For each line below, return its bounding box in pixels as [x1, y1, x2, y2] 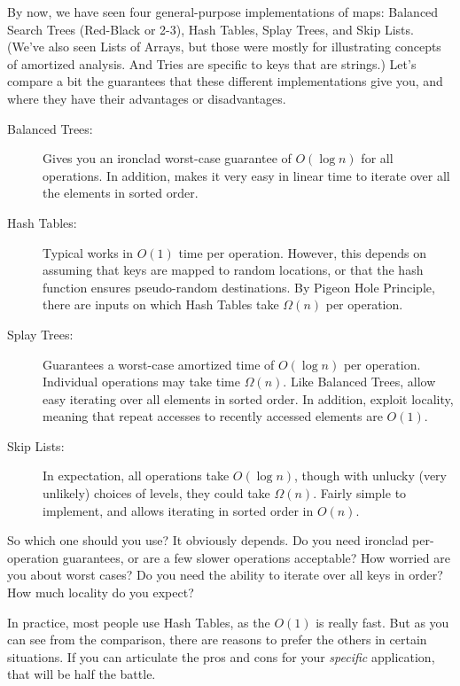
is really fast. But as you [316, 612, 449, 631]
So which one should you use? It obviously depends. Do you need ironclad [7, 531, 409, 550]
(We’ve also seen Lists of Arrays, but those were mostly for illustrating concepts [7, 37, 441, 56]
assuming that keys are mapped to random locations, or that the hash [43, 261, 424, 279]
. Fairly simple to [313, 484, 407, 503]
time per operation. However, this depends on [178, 243, 426, 261]
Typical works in [43, 243, 134, 261]
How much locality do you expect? [7, 583, 194, 602]
